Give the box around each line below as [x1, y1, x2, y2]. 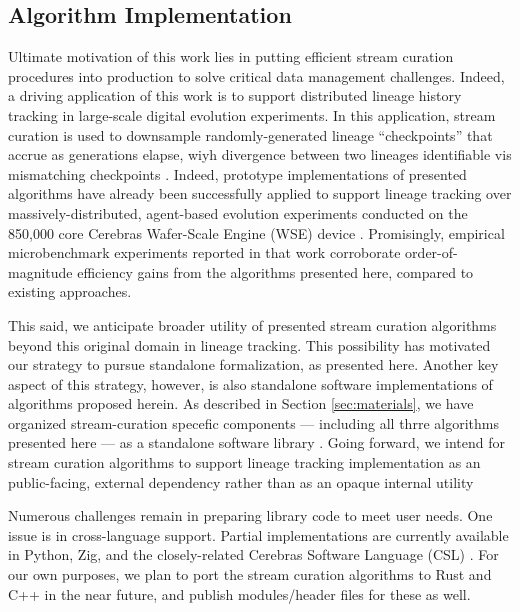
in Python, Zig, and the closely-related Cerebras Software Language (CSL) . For [8, 544, 499, 565]
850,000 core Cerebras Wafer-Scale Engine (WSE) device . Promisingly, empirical [8, 222, 505, 243]
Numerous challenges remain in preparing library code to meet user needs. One [8, 505, 493, 526]
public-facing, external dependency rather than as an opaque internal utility [8, 471, 474, 492]
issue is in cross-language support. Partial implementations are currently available [8, 524, 509, 545]
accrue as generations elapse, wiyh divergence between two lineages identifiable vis [8, 144, 512, 165]
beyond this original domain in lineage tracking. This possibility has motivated [8, 334, 491, 355]
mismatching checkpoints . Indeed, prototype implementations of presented [8, 163, 467, 184]
